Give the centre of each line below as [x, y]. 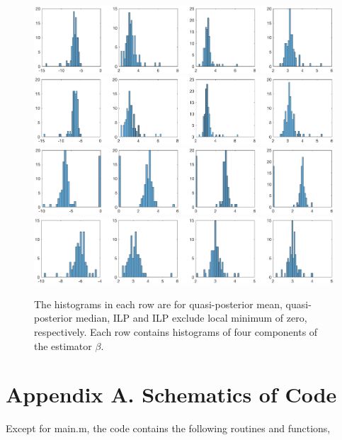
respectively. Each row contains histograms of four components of [176, 331]
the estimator [63, 345]
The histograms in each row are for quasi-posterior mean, [158, 304]
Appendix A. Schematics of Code [171, 394]
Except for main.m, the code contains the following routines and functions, [168, 428]
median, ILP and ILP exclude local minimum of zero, [191, 318]
